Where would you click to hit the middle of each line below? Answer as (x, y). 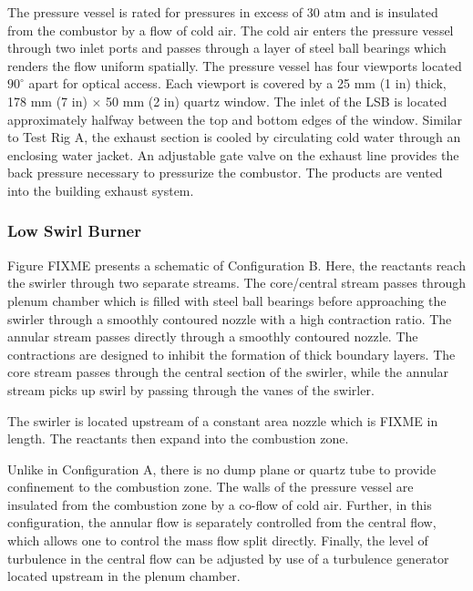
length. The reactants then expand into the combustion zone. (178, 438)
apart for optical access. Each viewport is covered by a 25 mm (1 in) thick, (237, 83)
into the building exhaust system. (101, 190)
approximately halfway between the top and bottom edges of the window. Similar (235, 119)
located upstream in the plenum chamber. (124, 576)
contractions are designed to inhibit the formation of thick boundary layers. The (231, 354)
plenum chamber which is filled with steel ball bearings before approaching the (227, 300)
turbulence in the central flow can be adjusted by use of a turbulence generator (228, 558)
